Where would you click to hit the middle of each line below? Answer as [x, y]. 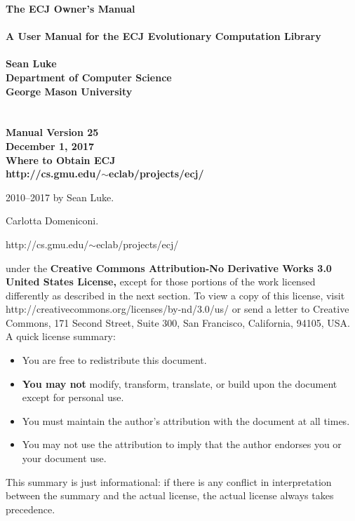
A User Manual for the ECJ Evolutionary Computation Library [163, 36]
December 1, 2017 [50, 146]
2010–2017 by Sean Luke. [60, 197]
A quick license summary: [61, 336]
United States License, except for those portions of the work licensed [161, 282]
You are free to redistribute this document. [114, 360]
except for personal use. [73, 397]
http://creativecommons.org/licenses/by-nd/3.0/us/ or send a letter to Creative [177, 309]
